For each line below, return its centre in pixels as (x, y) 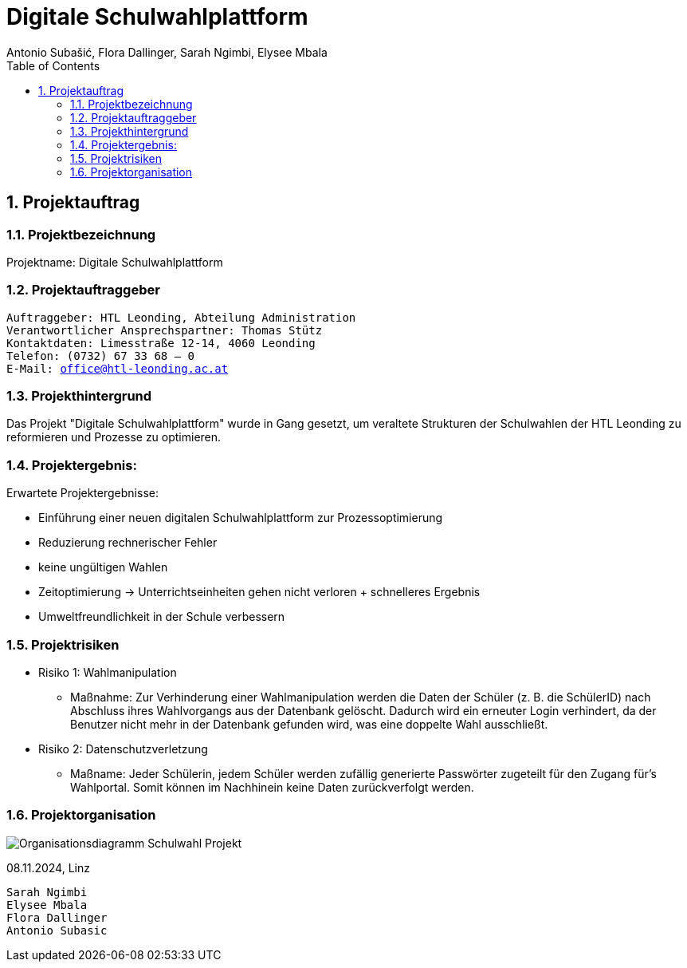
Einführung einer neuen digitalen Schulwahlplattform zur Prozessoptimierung (241, 518)
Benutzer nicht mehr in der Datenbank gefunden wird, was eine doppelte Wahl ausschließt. (309, 724)
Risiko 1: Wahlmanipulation (108, 672)
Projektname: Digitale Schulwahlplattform (115, 262)
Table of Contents (53, 65)
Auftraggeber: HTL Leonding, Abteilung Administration (181, 317)
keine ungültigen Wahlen (103, 567)
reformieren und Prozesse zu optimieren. (114, 437)
